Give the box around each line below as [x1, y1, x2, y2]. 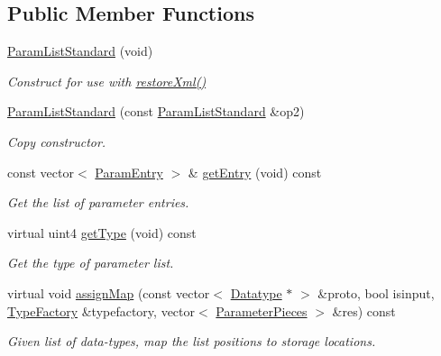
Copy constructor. [7, 132, 106, 151]
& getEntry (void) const [188, 162, 322, 181]
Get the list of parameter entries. [7, 193, 189, 212]
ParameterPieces [216, 301, 308, 320]
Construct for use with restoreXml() [7, 71, 207, 90]
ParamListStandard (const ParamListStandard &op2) [7, 102, 305, 121]
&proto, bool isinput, [317, 283, 435, 302]
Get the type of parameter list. [7, 253, 174, 272]
